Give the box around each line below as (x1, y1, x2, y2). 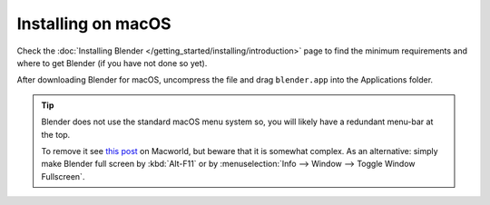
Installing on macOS (16, 14, 171, 34)
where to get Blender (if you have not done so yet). (16, 57, 208, 68)
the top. (41, 129, 71, 140)
